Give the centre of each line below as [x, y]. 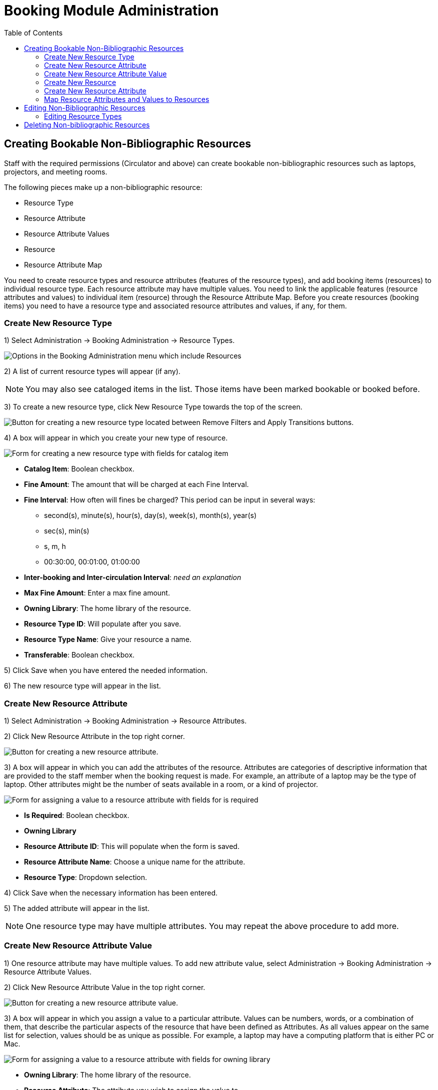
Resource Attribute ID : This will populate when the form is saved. [132, 846]
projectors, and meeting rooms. [56, 171]
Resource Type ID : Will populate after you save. [103, 624]
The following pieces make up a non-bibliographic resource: [103, 187]
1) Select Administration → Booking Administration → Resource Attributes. [125, 721]
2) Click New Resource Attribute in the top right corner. [94, 736]
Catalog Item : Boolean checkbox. [79, 469]
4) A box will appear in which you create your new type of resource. [116, 438]
